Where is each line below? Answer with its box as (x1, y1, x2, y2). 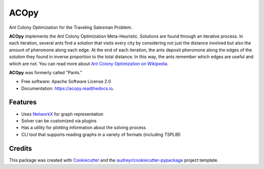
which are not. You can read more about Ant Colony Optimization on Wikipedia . (9, 61, 169, 66)
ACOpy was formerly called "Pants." (9, 69, 83, 75)
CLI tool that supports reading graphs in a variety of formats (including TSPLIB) (21, 131, 181, 137)
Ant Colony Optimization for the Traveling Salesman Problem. (9, 24, 132, 30)
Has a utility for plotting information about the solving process (21, 125, 146, 130)
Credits (9, 144, 32, 152)
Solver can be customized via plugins (21, 118, 97, 124)
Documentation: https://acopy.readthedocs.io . (21, 85, 114, 91)
